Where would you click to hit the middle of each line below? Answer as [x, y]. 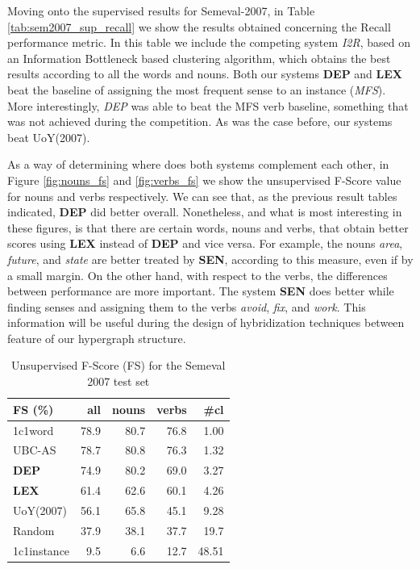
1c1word [33, 430]
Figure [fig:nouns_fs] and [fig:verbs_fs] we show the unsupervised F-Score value [204, 180]
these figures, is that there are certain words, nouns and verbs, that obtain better [208, 227]
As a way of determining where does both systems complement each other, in [198, 164]
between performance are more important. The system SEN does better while [201, 291]
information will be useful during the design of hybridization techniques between [206, 322]
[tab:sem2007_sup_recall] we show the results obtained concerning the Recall [199, 26]
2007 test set [119, 381]
